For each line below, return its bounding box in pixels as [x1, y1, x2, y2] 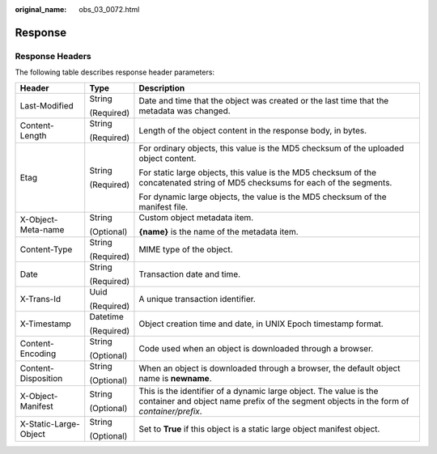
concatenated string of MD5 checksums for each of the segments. [138, 176, 392, 188]
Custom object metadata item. [138, 211, 254, 223]
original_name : [15, 5, 67, 14]
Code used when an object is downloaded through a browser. [138, 342, 374, 354]
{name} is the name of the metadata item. [138, 226, 299, 237]
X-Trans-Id [19, 293, 62, 304]
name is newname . [138, 372, 212, 384]
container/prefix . [138, 405, 202, 417]
